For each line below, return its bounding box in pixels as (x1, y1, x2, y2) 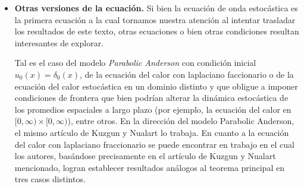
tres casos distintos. (14, 173, 86, 185)
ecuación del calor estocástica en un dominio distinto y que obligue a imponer (14, 80, 298, 92)
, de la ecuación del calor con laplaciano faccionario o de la (80, 68, 294, 80)
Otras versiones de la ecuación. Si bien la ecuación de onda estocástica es (14, 2, 298, 14)
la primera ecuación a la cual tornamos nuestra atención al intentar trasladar (14, 13, 296, 26)
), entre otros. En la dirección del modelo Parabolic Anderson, (67, 115, 294, 127)
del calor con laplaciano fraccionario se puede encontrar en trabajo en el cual (14, 138, 294, 150)
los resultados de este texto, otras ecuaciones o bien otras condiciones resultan (14, 25, 299, 37)
